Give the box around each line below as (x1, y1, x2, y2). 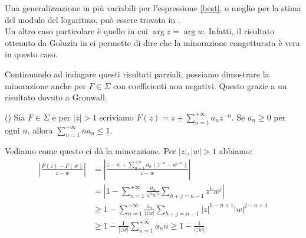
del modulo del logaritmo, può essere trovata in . (5, 13, 180, 25)
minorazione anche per (5, 79, 86, 92)
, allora (27, 123, 53, 136)
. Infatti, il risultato (203, 25, 275, 37)
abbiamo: (219, 145, 252, 157)
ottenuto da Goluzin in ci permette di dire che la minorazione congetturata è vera (5, 36, 300, 48)
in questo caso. (5, 48, 58, 60)
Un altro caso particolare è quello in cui (5, 25, 148, 37)
